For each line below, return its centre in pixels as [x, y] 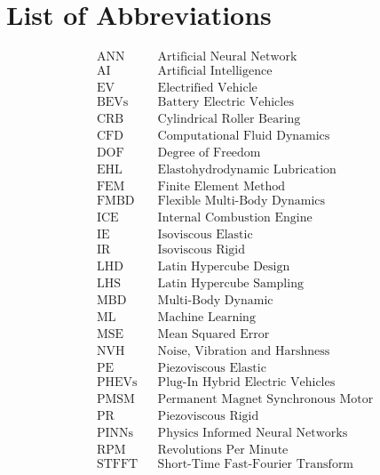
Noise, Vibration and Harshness [244, 351]
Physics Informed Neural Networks [253, 433]
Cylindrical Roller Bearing [229, 120]
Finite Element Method [222, 187]
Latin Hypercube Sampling [230, 283]
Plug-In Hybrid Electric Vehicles [246, 382]
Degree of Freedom [209, 153]
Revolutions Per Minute [223, 450]
